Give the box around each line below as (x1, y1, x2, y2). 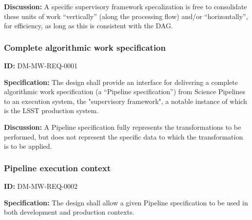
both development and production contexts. (4, 207, 135, 217)
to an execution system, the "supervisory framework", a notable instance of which (4, 96, 247, 106)
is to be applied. (4, 141, 52, 151)
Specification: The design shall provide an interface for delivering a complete (4, 77, 238, 87)
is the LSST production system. (4, 105, 99, 116)
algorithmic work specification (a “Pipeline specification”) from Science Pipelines (4, 86, 246, 97)
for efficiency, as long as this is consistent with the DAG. (4, 20, 173, 31)
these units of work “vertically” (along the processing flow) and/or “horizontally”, (4, 11, 248, 21)
